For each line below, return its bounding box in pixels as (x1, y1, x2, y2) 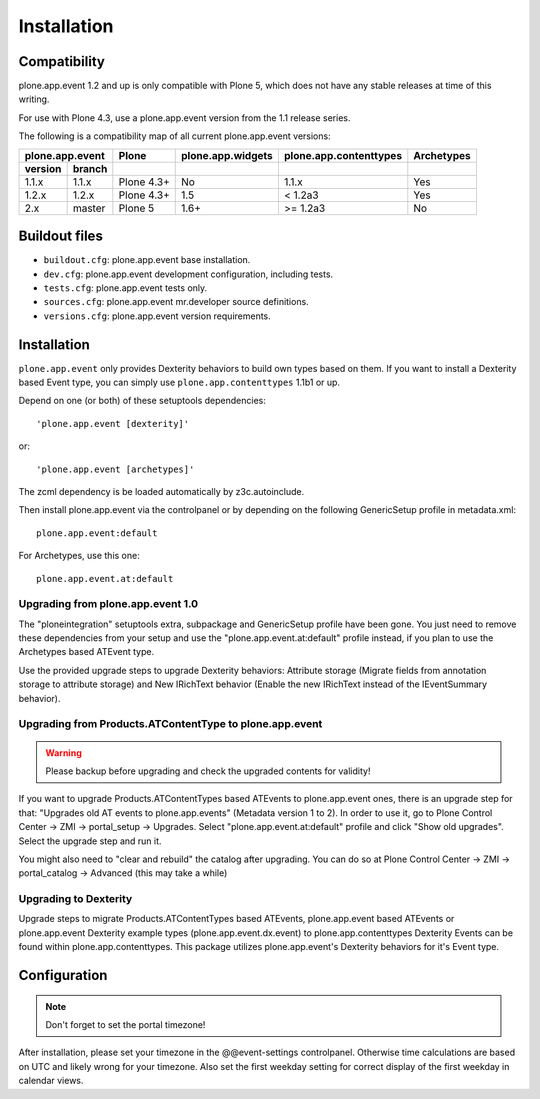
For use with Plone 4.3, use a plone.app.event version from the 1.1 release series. (18, 111, 351, 124)
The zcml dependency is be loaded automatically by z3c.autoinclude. (18, 485, 305, 497)
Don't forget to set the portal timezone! (45, 1019, 206, 1031)
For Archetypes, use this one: (18, 550, 140, 562)
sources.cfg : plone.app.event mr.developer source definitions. (43, 296, 309, 308)
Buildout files (18, 228, 104, 245)
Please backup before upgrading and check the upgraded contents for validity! (45, 765, 371, 777)
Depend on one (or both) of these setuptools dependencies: (18, 395, 267, 407)
